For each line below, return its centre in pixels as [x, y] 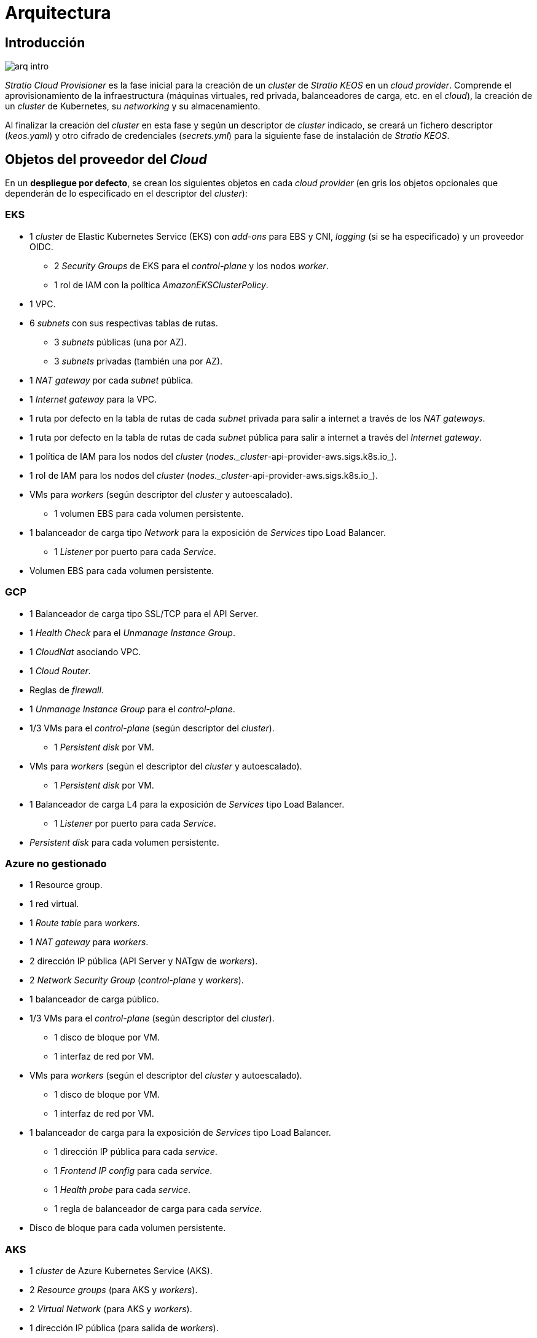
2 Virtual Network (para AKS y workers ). [111, 1309]
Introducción [45, 42]
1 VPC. [43, 304]
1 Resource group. [66, 885]
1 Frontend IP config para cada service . [133, 1171]
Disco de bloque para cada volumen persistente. [128, 1228]
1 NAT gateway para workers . [89, 942]
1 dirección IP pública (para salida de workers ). [124, 1328]
